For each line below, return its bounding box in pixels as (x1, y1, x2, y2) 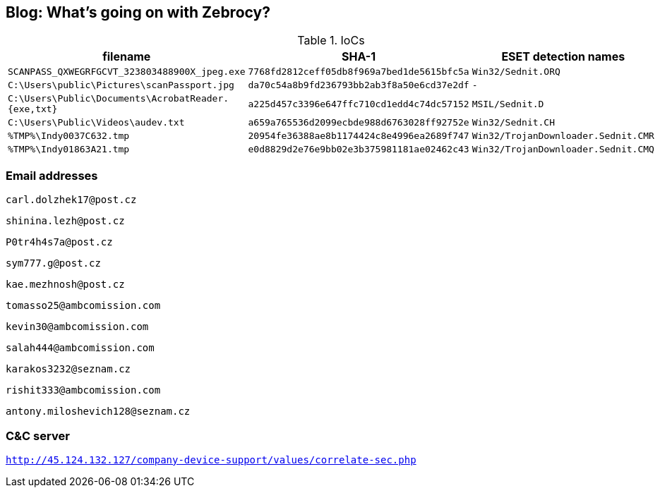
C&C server (6, 428, 70, 443)
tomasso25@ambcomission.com (6, 300, 161, 312)
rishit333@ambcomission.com (6, 384, 161, 396)
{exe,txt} (8, 104, 58, 115)
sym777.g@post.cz (6, 257, 101, 269)
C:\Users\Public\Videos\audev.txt (8, 117, 185, 128)
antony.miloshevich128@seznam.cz (6, 406, 191, 418)
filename (102, 49, 151, 64)
